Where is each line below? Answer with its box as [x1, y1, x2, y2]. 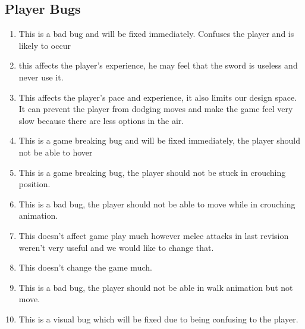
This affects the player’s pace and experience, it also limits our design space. [18, 91, 297, 103]
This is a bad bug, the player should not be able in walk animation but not [18, 281, 293, 293]
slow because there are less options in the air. [18, 114, 184, 126]
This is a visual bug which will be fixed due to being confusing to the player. [18, 312, 298, 325]
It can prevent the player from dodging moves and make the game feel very [18, 103, 293, 115]
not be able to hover [18, 145, 93, 158]
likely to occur [18, 39, 71, 51]
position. [18, 178, 51, 190]
